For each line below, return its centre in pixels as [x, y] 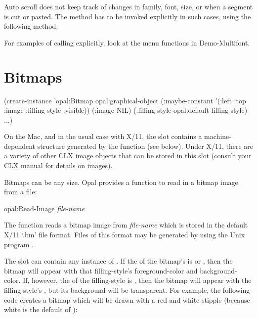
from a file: [21, 192]
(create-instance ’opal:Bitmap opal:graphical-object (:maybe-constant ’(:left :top [125, 100]
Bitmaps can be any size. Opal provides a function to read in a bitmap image [121, 182]
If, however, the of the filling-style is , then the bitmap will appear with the [137, 280]
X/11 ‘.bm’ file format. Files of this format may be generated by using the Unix [125, 235]
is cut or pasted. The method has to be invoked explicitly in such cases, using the [128, 16]
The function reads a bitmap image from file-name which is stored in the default [126, 225]
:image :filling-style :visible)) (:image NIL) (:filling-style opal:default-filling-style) [126, 110]
